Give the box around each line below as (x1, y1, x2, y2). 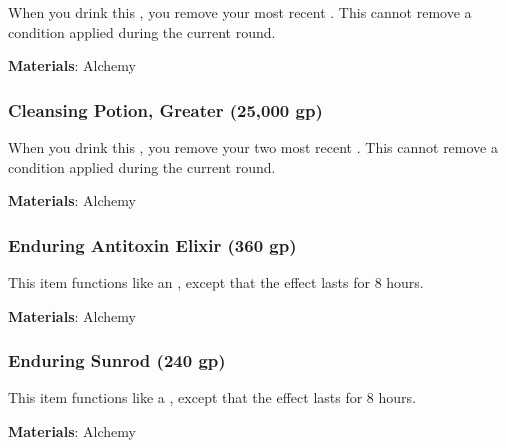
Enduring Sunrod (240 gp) (8, 348, 226, 373)
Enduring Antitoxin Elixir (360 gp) (8, 232, 297, 257)
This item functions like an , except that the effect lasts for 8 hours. (8, 272, 424, 292)
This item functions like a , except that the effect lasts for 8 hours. (8, 387, 416, 408)
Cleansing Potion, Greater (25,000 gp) (8, 97, 323, 122)
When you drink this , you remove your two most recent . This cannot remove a (8, 137, 498, 157)
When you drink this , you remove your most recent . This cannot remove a (8, 2, 472, 22)
